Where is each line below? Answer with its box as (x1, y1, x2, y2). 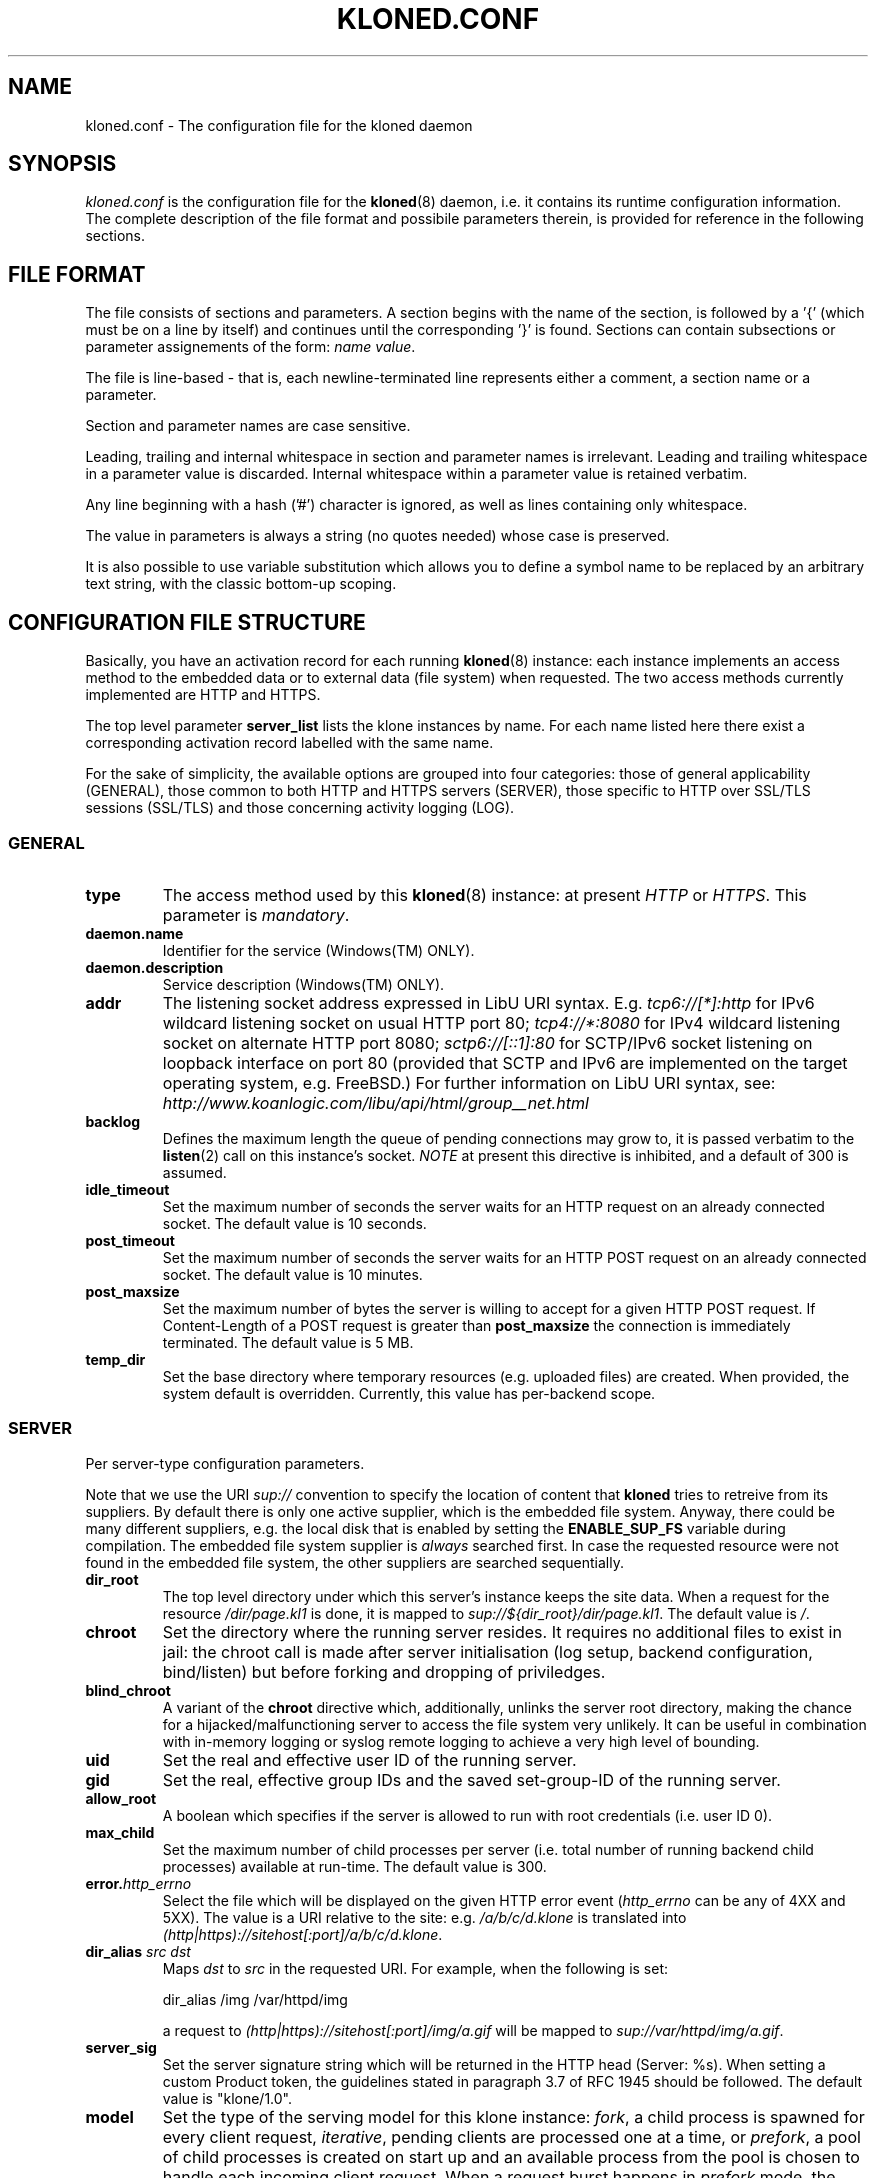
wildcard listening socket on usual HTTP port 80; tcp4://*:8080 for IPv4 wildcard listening (162, 1012, 841, 1033)
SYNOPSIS (8, 151, 117, 177)
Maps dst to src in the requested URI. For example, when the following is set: (162, 1959, 669, 1977)
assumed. (162, 1163, 227, 1181)
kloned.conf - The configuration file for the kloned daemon (85, 116, 473, 134)
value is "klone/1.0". (162, 2089, 293, 2107)
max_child (85, 1823, 155, 1841)
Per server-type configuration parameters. (85, 1454, 365, 1472)
